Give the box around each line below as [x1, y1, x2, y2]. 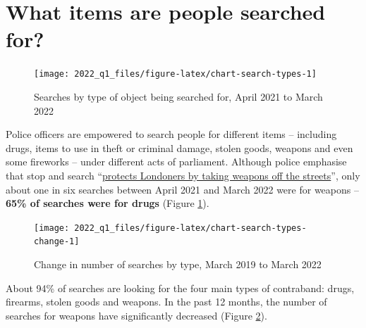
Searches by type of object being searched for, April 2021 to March [34, 89, 323, 103]
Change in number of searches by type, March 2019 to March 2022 [34, 257, 322, 272]
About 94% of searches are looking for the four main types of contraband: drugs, [6, 280, 355, 295]
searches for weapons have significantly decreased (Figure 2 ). [6, 308, 267, 322]
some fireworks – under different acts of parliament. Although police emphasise [6, 154, 347, 169]
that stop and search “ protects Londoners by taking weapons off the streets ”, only [6, 168, 360, 182]
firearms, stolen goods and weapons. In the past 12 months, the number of [6, 294, 327, 309]
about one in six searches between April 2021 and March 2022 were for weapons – [6, 182, 359, 196]
